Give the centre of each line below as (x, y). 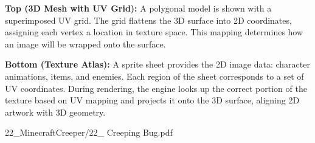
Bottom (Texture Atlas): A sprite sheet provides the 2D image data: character (157, 64)
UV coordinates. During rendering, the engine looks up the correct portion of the (156, 88)
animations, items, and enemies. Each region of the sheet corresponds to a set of (154, 76)
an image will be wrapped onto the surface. (85, 44)
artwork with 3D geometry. (55, 112)
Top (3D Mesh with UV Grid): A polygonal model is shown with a (138, 8)
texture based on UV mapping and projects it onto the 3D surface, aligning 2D (152, 100)
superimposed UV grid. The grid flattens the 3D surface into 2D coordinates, (148, 20)
